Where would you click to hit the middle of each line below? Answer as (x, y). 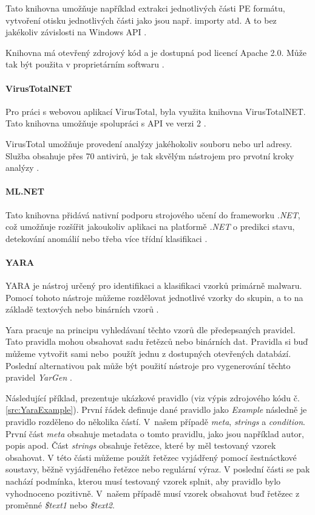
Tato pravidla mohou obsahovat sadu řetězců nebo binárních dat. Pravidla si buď (157, 341)
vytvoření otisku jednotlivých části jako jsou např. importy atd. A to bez (141, 20)
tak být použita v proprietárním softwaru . (85, 64)
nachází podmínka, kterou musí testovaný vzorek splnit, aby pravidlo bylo (143, 481)
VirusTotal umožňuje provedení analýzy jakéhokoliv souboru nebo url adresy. (149, 143)
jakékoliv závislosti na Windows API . (76, 32)
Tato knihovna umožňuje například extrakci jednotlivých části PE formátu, (145, 8)
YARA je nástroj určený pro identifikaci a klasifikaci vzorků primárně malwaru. (154, 285)
